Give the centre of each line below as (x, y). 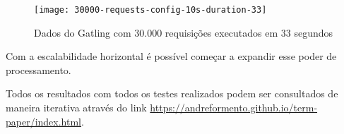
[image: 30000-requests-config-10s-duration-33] (150, 10)
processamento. (38, 69)
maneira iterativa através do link (76, 108)
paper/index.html (44, 121)
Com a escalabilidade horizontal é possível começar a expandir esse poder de (171, 56)
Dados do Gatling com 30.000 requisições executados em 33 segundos (184, 32)
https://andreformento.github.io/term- (234, 108)
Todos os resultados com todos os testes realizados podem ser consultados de (172, 93)
